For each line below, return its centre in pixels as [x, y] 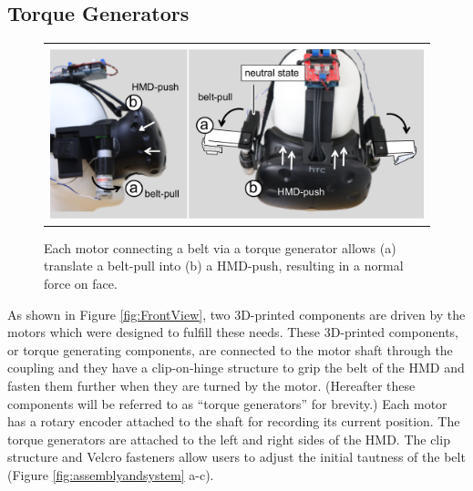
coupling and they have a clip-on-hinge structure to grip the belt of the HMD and [236, 368]
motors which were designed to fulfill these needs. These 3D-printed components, [233, 332]
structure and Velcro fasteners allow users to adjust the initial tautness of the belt [236, 457]
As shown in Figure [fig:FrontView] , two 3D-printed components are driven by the [236, 314]
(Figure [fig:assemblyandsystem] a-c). [111, 474]
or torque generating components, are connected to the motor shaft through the [230, 349]
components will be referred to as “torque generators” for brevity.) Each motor [227, 403]
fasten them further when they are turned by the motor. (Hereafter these [211, 385]
